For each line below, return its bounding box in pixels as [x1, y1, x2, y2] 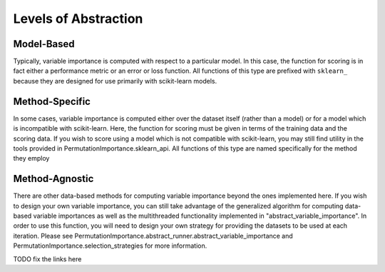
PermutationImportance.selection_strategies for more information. [13, 241, 207, 250]
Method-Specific [13, 95, 91, 107]
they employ [13, 154, 50, 163]
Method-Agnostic [13, 173, 94, 185]
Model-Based [13, 38, 75, 50]
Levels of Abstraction [13, 11, 143, 26]
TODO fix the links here [13, 254, 82, 263]
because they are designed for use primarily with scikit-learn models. [13, 76, 217, 85]
